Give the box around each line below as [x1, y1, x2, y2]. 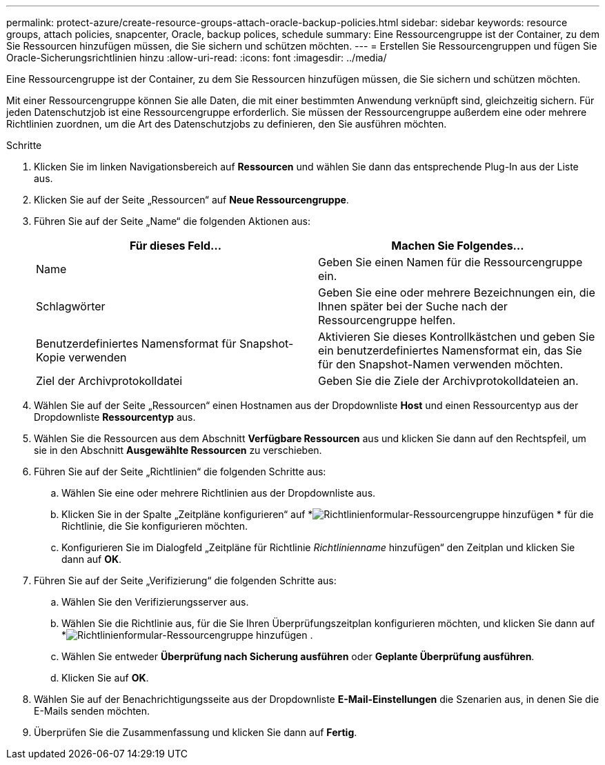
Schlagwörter [36, 299, 106, 313]
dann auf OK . [61, 553, 122, 565]
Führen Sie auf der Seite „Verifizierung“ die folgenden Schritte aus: [34, 575, 337, 586]
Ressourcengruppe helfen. [318, 313, 456, 327]
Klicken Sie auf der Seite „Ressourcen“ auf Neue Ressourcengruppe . [34, 194, 349, 206]
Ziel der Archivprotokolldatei [36, 374, 183, 388]
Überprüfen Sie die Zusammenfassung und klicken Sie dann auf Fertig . [34, 726, 357, 738]
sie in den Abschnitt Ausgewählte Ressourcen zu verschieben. [34, 444, 322, 456]
